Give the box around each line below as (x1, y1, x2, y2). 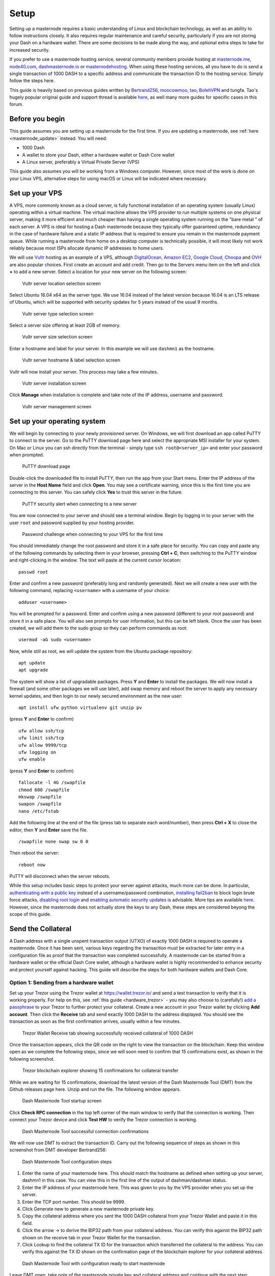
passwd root (18, 569, 48, 575)
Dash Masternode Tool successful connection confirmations (22, 1128, 149, 1134)
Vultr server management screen (22, 403, 92, 409)
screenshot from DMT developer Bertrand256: (9, 1147, 107, 1153)
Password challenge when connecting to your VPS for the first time (22, 531, 163, 537)
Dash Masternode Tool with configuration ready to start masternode (22, 1260, 165, 1266)
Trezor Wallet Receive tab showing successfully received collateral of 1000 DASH (22, 1030, 193, 1036)
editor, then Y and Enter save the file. (9, 827, 88, 833)
